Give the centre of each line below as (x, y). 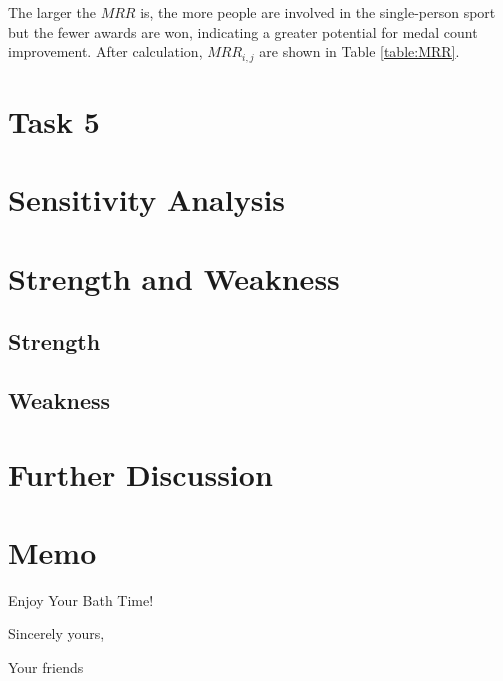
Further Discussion (140, 473)
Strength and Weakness (174, 277)
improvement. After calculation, (105, 51)
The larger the (52, 12)
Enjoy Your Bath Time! (81, 599)
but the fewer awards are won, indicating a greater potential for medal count (243, 31)
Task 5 (54, 120)
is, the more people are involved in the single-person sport (318, 12)
